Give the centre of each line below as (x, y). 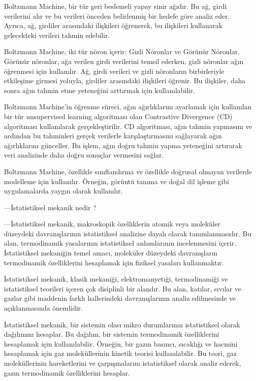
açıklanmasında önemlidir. (43, 308)
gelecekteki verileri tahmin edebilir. (57, 35)
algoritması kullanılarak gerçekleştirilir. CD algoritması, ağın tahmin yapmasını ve (128, 126)
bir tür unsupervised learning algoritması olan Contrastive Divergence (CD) (118, 116)
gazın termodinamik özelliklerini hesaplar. (67, 372)
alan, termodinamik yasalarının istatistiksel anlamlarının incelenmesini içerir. (120, 243)
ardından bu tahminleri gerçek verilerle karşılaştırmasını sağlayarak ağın (113, 136)
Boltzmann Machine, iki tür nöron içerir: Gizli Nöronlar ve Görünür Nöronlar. (122, 51)
